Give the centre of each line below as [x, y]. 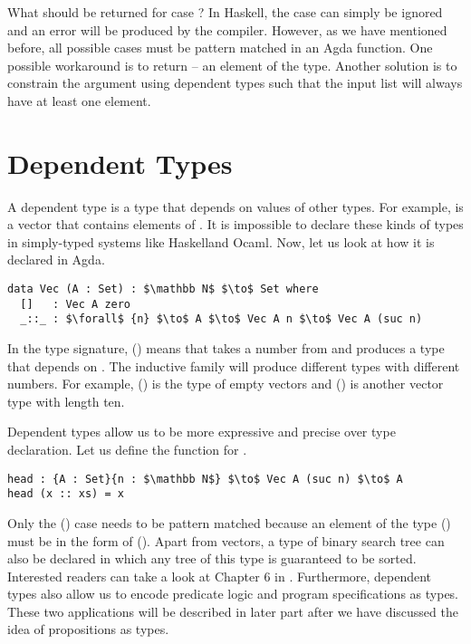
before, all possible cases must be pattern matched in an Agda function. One [220, 48]
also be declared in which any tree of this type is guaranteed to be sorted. [212, 558]
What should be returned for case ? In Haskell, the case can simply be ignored [225, 12]
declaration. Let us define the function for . [127, 449]
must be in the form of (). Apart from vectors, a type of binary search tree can [226, 540]
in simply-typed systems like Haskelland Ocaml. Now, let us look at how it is [221, 241]
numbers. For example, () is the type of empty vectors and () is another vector [226, 384]
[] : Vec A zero [76, 304]
